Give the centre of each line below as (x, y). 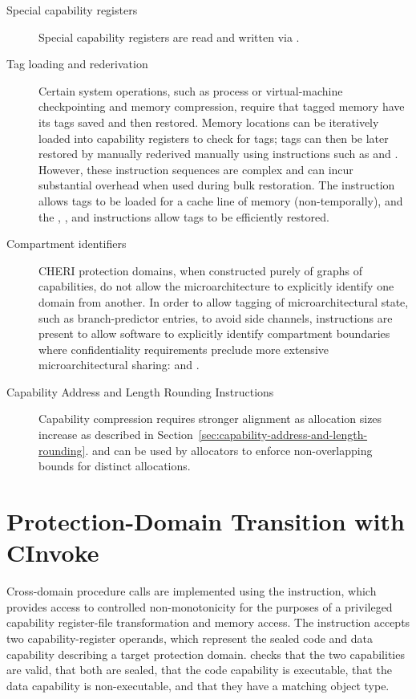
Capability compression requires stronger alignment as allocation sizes (210, 419)
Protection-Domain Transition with (206, 521)
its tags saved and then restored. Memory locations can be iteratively (209, 122)
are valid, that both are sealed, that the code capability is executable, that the (199, 670)
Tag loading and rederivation (77, 64)
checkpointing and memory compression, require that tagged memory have (222, 106)
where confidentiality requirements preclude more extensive (184, 349)
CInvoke (53, 553)
